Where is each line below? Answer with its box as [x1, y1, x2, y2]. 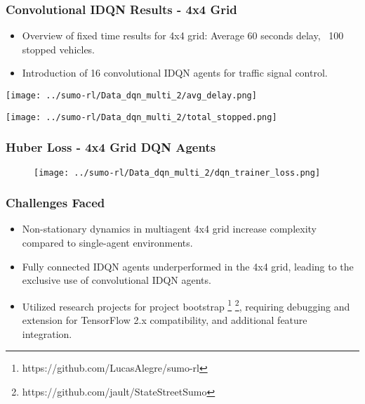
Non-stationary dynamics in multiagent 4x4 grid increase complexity [22, 221, 317, 236]
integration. [22, 326, 72, 341]
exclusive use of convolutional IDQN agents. [22, 273, 211, 287]
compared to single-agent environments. [22, 235, 193, 249]
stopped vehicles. [22, 41, 95, 56]
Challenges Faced [6, 194, 105, 211]
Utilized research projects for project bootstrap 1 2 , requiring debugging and [22, 297, 350, 313]
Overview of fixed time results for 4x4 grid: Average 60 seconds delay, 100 [22, 28, 344, 43]
